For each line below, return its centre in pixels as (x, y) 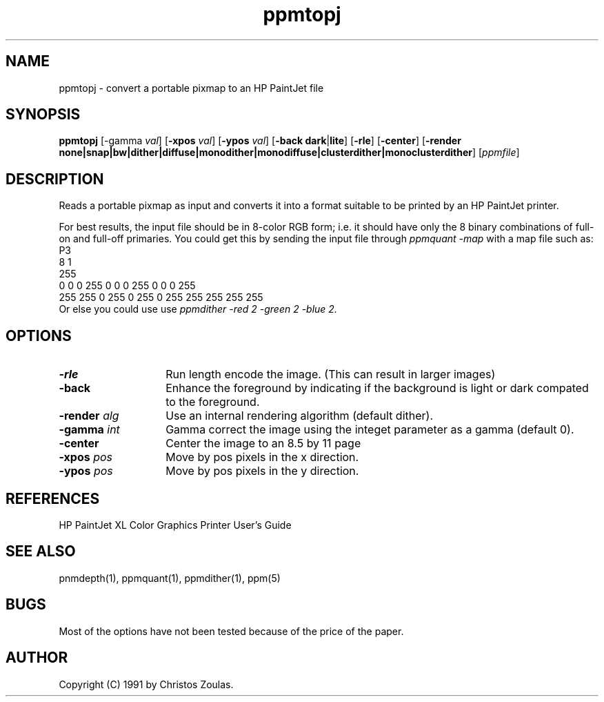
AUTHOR (37, 658)
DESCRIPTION (55, 179)
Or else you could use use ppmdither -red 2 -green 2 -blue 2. (198, 309)
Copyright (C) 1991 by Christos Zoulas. (146, 684)
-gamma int (89, 430)
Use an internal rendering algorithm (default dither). (300, 416)
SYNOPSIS (43, 115)
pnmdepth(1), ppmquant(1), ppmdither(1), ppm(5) (170, 578)
